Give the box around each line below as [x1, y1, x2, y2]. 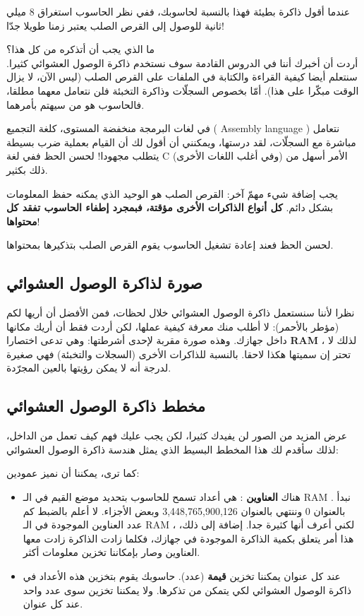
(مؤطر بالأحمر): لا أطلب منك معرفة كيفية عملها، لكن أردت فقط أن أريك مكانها [6, 319, 339, 333]
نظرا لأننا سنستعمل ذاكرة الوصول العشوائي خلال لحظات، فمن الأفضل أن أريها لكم [6, 305, 355, 320]
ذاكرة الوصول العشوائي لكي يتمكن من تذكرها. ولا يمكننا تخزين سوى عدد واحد [23, 582, 351, 597]
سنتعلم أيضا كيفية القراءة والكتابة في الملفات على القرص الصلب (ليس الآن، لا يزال [6, 69, 358, 84]
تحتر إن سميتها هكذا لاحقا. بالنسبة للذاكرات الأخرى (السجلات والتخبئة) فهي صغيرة [6, 346, 351, 361]
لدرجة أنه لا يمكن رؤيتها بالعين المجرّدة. [6, 360, 171, 375]
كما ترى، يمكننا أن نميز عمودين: [6, 466, 140, 480]
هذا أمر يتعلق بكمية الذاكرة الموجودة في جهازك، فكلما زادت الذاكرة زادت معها [23, 531, 354, 545]
